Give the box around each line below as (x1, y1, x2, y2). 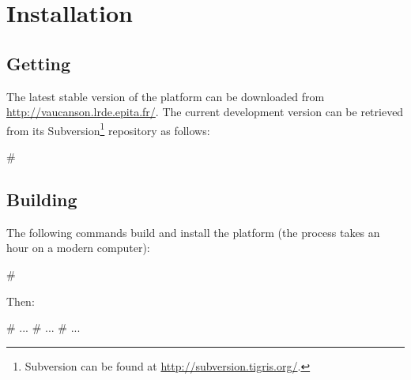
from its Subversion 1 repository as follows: (6, 119, 210, 138)
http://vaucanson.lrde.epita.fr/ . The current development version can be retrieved (6, 103, 404, 120)
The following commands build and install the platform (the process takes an (6, 224, 380, 240)
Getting (6, 51, 71, 75)
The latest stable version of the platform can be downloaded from (6, 88, 325, 104)
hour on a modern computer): (6, 239, 150, 256)
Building (6, 187, 77, 211)
